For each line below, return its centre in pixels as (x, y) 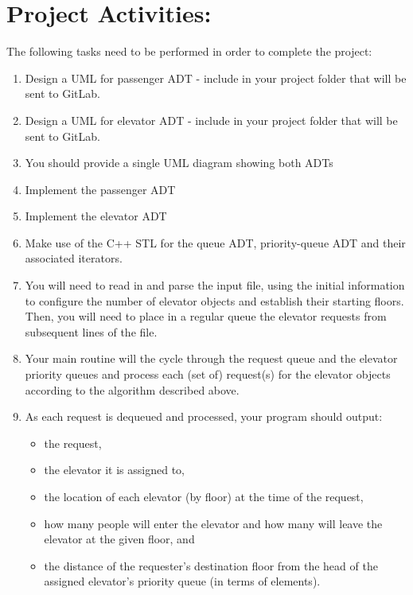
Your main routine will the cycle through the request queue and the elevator (211, 358)
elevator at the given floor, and (119, 539)
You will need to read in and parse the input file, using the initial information (215, 285)
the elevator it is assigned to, (115, 470)
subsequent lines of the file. (91, 331)
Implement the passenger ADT (100, 189)
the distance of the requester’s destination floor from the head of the (211, 565)
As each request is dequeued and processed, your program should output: (204, 416)
